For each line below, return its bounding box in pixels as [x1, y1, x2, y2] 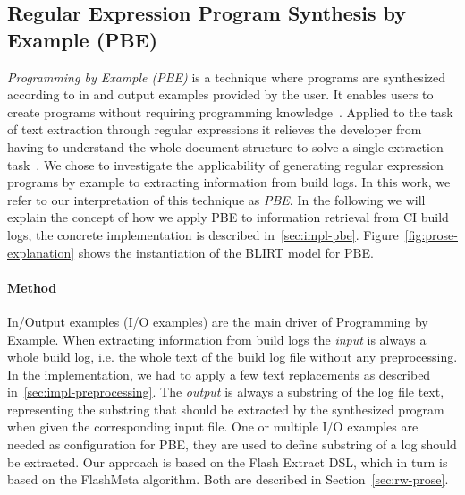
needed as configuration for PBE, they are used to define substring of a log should [7, 435, 457, 454]
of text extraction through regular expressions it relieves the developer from [7, 120, 422, 139]
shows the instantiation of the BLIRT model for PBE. [78, 243, 374, 261]
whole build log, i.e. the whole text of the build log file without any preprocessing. [7, 347, 458, 366]
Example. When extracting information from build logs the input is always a [7, 329, 427, 348]
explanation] [7, 243, 75, 261]
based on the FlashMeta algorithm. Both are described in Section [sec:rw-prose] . [7, 470, 449, 489]
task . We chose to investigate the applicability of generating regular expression [7, 155, 444, 174]
